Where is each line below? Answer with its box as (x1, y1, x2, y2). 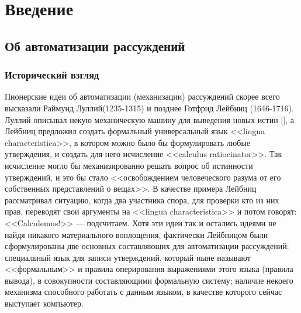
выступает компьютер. (5, 297, 84, 309)
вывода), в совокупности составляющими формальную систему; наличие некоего (5, 274, 293, 286)
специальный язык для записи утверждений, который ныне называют (5, 251, 251, 263)
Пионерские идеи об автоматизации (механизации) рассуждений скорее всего (5, 90, 280, 103)
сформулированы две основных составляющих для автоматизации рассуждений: (5, 240, 289, 252)
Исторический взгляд (5, 67, 99, 82)
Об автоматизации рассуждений (5, 36, 185, 55)
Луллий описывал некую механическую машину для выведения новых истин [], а (5, 113, 294, 125)
